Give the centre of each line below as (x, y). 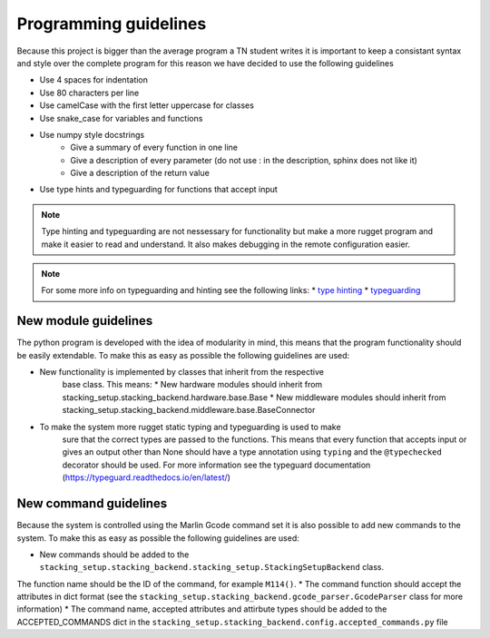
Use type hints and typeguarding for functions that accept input (159, 190)
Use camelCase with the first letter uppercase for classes (147, 105)
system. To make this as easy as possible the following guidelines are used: (158, 538)
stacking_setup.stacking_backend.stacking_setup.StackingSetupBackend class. (212, 567)
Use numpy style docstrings (92, 134)
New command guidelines (92, 504)
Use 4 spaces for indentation (94, 80)
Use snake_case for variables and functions (121, 118)
